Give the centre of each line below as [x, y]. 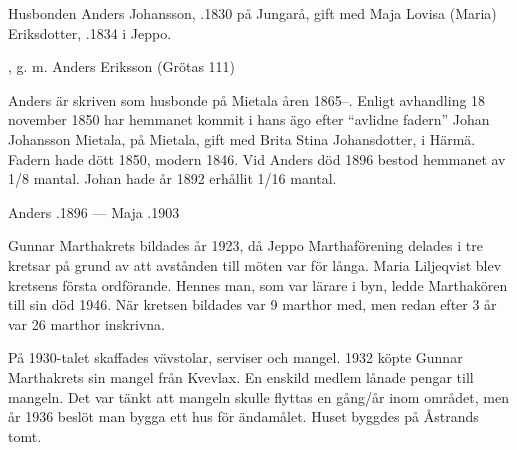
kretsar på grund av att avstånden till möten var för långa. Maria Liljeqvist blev [255, 264]
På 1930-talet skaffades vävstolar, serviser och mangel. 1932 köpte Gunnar [235, 357]
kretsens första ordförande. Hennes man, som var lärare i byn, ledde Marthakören [258, 284]
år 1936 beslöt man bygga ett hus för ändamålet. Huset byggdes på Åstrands [243, 416]
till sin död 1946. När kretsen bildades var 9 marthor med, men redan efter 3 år [252, 304]
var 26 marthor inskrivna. [86, 323]
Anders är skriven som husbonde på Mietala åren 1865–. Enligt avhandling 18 [247, 99]
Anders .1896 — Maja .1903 [94, 211]
